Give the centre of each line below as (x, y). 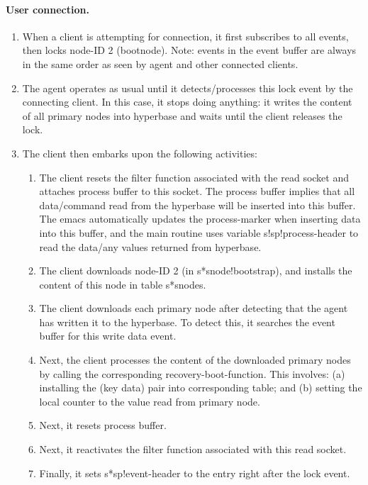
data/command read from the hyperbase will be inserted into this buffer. (197, 205)
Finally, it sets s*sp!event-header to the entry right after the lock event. (195, 473)
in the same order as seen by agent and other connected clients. (160, 63)
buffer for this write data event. (108, 336)
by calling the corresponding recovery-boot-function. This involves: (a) (192, 373)
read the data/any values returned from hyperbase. (150, 246)
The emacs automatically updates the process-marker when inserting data (200, 219)
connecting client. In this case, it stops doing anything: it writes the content (187, 102)
